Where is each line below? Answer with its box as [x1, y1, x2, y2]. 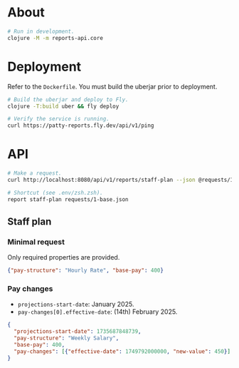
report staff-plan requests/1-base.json [7, 195, 129, 203]
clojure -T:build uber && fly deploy [7, 103, 119, 110]
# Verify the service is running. [7, 116, 110, 123]
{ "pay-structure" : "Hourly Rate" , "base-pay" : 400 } [7, 267, 164, 275]
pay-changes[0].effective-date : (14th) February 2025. [17, 307, 178, 316]
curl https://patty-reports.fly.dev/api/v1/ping [7, 122, 154, 129]
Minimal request [7, 237, 65, 247]
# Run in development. [7, 28, 75, 35]
